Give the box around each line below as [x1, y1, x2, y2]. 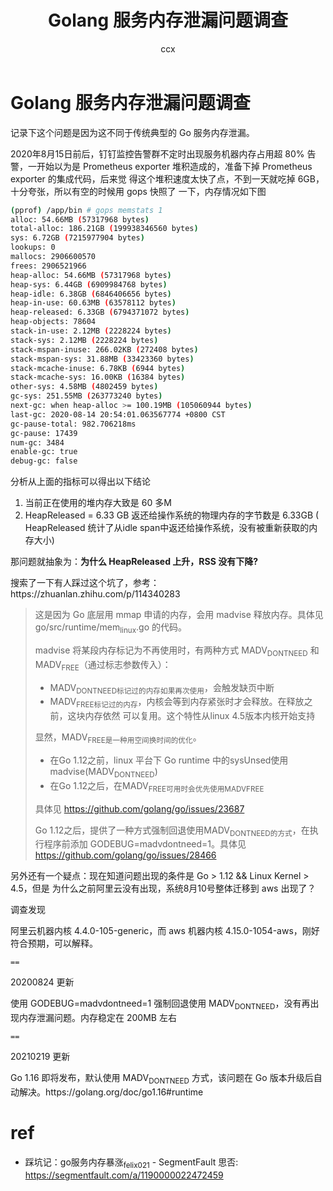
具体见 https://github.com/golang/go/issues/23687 [34, 802, 245, 815]
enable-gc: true [10, 447, 78, 457]
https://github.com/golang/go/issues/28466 [34, 849, 217, 861]
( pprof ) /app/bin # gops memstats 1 [10, 205, 163, 215]
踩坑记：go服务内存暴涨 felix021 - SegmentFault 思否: [24, 1156, 239, 1170]
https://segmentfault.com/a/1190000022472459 [24, 1169, 224, 1181]
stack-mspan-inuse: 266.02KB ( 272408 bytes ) [10, 344, 199, 355]
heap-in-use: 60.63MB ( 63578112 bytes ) [10, 298, 177, 308]
